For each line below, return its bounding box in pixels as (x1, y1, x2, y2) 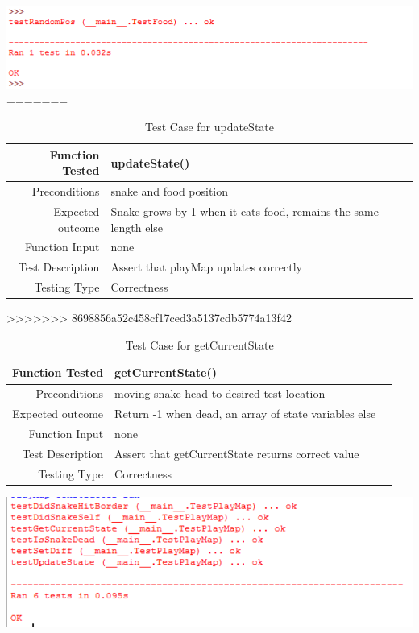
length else (110, 218, 164, 235)
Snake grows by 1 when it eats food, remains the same (110, 203, 379, 220)
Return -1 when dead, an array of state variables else (114, 405, 376, 422)
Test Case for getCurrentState (125, 336, 274, 353)
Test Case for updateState (144, 118, 275, 135)
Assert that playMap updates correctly (110, 259, 302, 275)
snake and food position (110, 183, 229, 200)
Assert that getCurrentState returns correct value (114, 445, 359, 461)
